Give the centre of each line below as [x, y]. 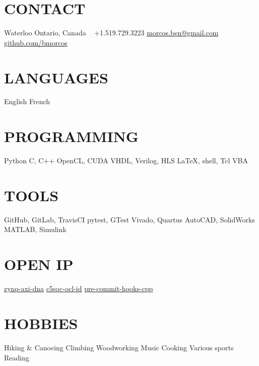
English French [27, 101]
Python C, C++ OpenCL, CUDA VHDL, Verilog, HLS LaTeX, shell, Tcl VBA [126, 161]
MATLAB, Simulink [35, 229]
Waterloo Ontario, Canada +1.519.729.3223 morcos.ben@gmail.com [111, 33]
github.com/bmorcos [36, 42]
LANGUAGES [56, 77]
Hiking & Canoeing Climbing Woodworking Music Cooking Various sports [119, 347]
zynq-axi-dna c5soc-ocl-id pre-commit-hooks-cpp [79, 288]
